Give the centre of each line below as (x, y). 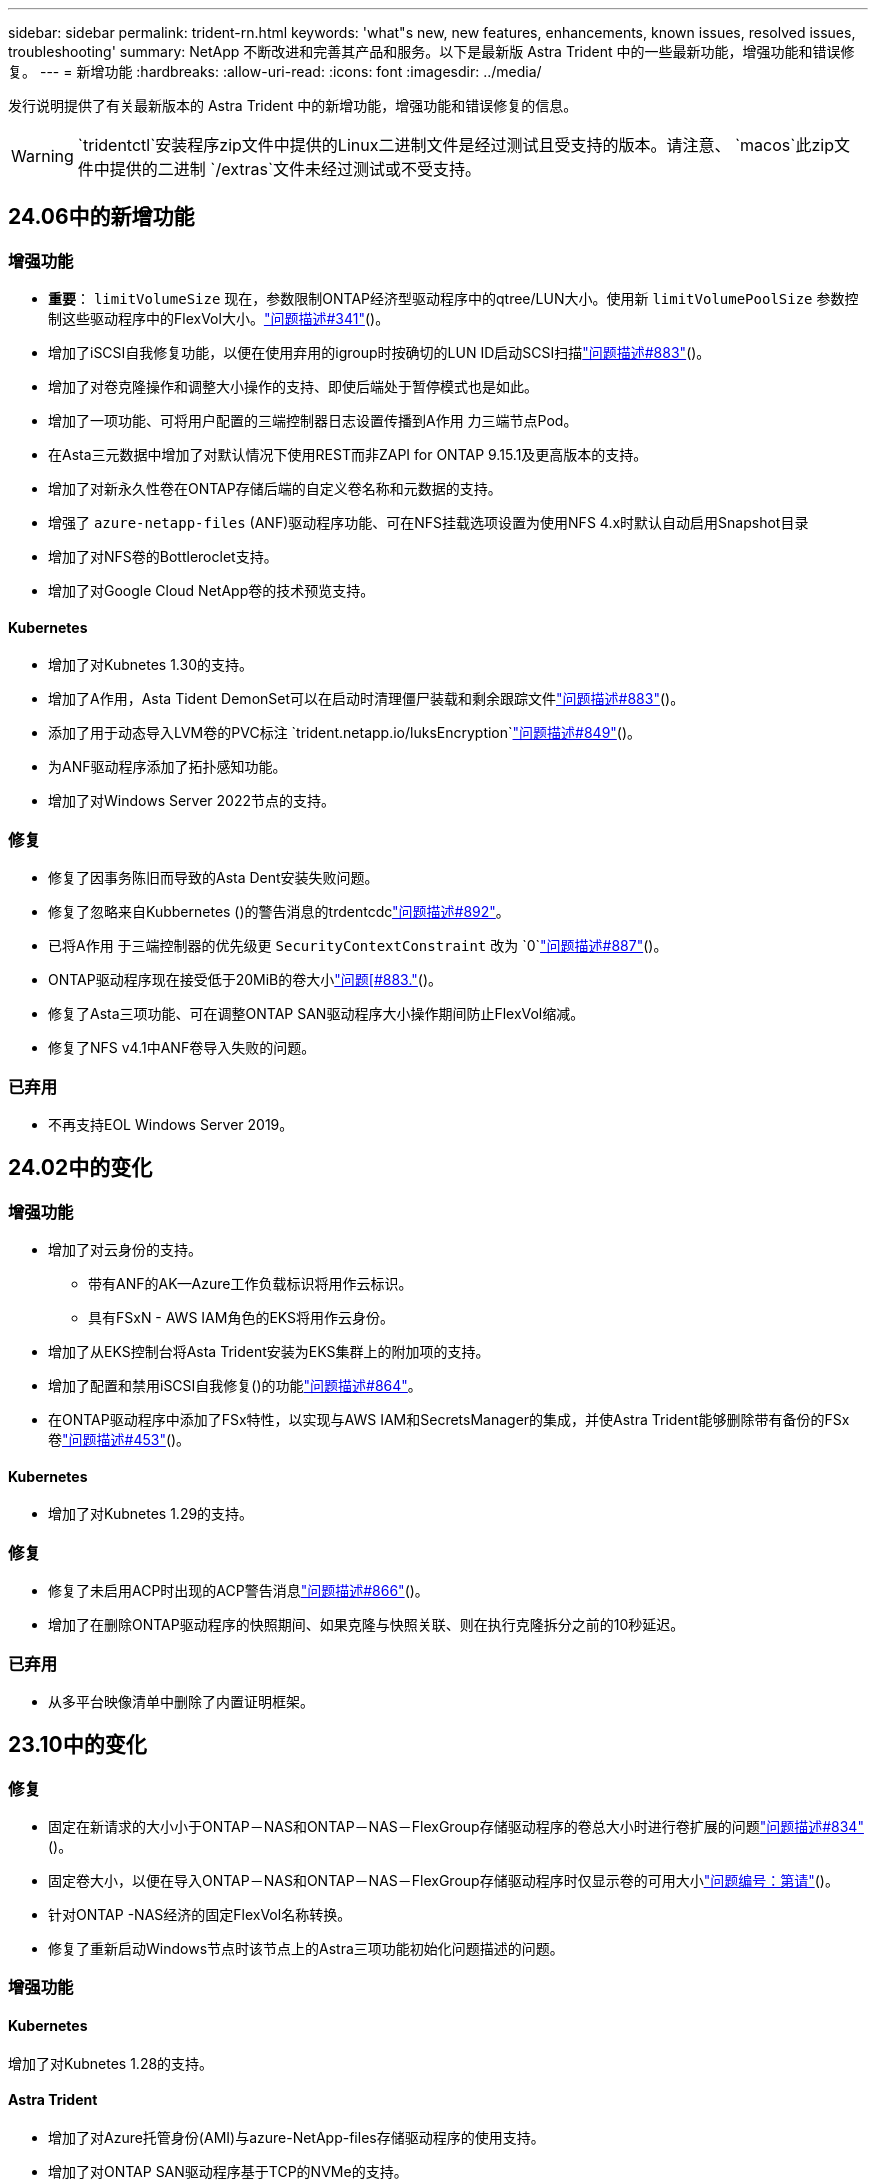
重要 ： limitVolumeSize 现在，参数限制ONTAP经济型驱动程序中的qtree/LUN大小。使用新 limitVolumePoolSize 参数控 (453, 299)
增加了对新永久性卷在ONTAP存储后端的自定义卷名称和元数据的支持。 (275, 489)
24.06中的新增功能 (101, 217)
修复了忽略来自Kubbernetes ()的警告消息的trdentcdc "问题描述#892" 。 (279, 912)
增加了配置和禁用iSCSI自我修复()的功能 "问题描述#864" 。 (235, 1386)
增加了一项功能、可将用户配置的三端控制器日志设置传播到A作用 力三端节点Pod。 (313, 421)
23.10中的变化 (77, 1745)
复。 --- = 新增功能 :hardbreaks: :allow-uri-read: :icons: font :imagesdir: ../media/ (275, 71)
